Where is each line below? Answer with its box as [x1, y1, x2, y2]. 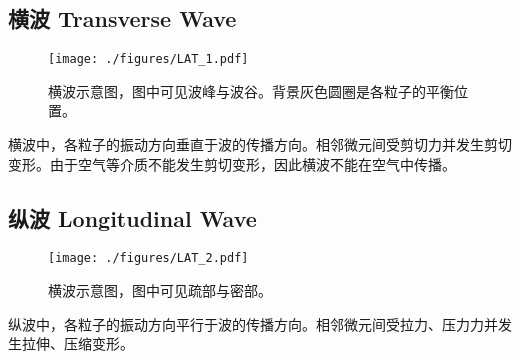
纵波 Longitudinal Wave [8, 202, 257, 233]
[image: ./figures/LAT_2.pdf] [48, 251, 249, 266]
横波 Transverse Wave [8, 3, 237, 34]
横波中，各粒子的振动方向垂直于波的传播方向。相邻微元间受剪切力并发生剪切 [8, 134, 512, 155]
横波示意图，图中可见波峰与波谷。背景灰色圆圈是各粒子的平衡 [48, 80, 454, 101]
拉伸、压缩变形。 [21, 333, 134, 354]
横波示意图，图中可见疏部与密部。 [48, 280, 272, 301]
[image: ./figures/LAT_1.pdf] [48, 52, 249, 67]
